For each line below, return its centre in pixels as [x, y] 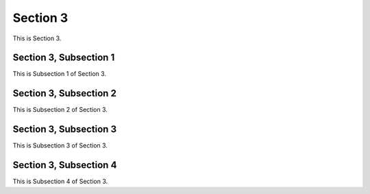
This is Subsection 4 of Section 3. [60, 182]
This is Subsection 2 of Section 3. [60, 110]
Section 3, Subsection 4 [65, 165]
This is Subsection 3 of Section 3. [60, 145]
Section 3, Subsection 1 [64, 58]
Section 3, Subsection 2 [64, 93]
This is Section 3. [37, 38]
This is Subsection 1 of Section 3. [59, 74]
